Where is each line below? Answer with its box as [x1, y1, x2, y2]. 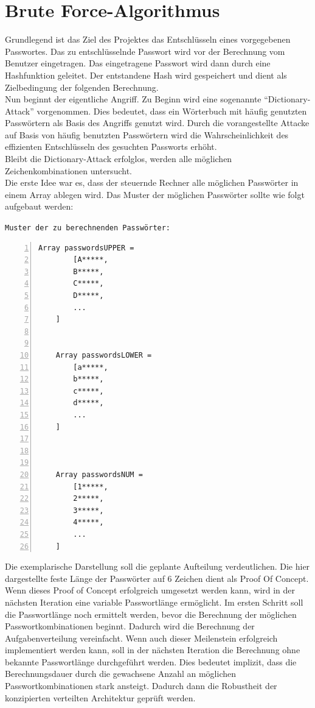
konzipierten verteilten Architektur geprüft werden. [5, 691, 196, 704]
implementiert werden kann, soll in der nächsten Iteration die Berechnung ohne [5, 643, 300, 656]
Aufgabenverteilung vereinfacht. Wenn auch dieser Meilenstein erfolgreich [5, 631, 278, 644]
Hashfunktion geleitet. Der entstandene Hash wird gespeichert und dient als [5, 68, 287, 81]
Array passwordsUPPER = [38, 243, 134, 252]
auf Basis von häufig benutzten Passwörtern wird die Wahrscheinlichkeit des [5, 128, 289, 141]
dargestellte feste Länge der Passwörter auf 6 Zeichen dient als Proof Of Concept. [5, 572, 309, 584]
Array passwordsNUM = [55, 470, 143, 479]
